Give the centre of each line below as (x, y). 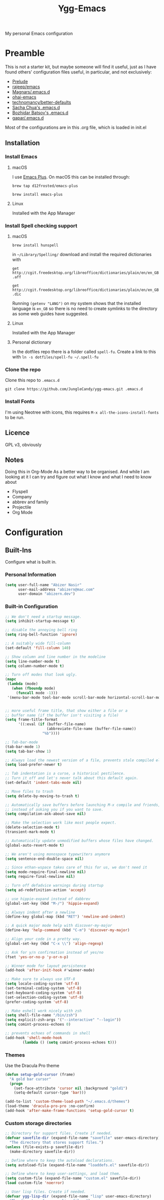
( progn (16, 1083)
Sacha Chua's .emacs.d (36, 108)
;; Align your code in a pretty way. (43, 939)
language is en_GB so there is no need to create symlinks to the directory (85, 308)
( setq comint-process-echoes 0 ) (38, 1024)
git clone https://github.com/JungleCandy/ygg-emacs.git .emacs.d (74, 389)
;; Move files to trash (29, 791)
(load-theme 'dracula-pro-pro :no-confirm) (50, 1106)
